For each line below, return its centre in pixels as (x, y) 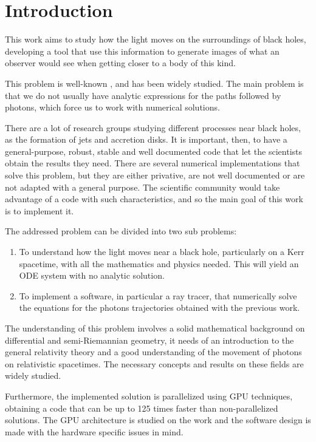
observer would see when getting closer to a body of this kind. (120, 63)
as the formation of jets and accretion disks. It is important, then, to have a (146, 139)
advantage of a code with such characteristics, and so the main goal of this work (154, 199)
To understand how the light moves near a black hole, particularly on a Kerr (162, 252)
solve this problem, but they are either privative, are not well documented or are (155, 175)
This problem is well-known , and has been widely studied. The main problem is (154, 83)
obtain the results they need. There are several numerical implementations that (153, 163)
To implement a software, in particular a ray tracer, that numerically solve (158, 295)
